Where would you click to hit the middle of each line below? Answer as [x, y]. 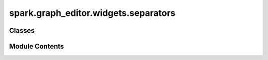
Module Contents [36, 46]
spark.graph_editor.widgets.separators [92, 13]
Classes [22, 30]
